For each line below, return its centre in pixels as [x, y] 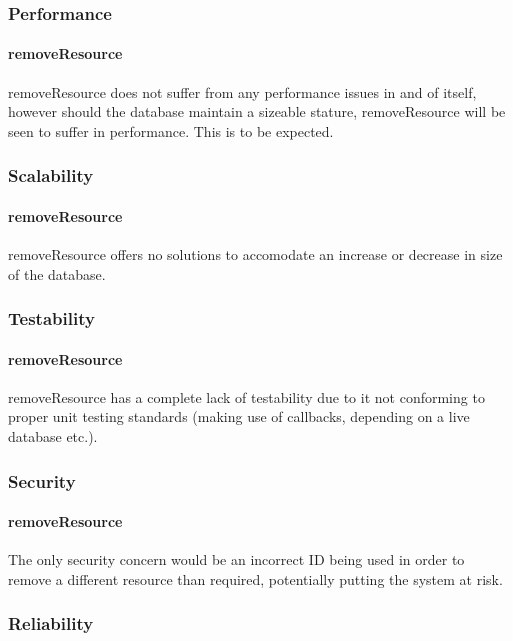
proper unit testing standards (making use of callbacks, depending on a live [239, 416]
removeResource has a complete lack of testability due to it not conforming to [246, 396]
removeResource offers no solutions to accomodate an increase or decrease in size [255, 254]
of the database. [57, 273]
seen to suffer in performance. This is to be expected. [171, 130]
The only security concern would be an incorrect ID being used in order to [236, 559]
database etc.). [53, 436]
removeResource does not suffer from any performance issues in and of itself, [242, 91]
